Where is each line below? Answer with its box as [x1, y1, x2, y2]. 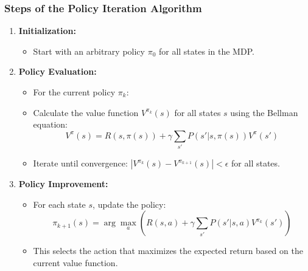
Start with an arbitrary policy [33, 44, 145, 57]
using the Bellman [230, 106, 298, 118]
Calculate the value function [33, 106, 139, 118]
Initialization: [18, 24, 76, 37]
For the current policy [33, 86, 116, 98]
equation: [33, 118, 68, 131]
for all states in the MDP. [158, 44, 254, 57]
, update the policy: [93, 197, 166, 210]
